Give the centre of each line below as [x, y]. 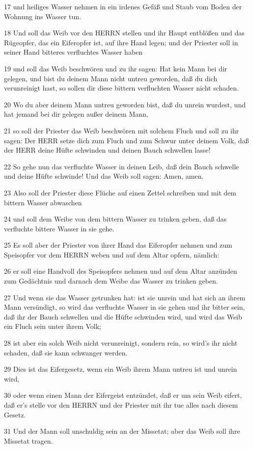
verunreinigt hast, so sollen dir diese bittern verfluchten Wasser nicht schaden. [121, 88]
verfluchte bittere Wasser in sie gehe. [59, 228]
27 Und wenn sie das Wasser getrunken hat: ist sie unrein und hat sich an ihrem [125, 297]
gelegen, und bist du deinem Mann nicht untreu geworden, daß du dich [111, 78]
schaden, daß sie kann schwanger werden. [66, 352]
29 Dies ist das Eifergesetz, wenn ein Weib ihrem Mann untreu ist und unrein [121, 369]
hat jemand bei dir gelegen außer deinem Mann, [76, 114]
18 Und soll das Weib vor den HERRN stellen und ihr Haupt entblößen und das [124, 33]
